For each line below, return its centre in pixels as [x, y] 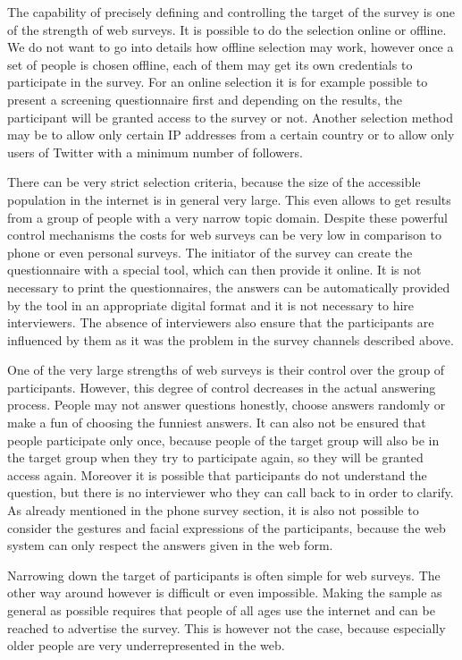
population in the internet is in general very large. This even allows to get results [229, 199]
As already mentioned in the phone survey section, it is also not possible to [213, 510]
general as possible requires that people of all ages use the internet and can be [221, 610]
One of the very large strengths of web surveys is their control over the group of [226, 370]
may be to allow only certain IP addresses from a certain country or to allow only [231, 135]
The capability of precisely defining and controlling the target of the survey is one [231, 12]
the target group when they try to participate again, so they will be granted [215, 457]
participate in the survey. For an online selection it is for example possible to [218, 82]
